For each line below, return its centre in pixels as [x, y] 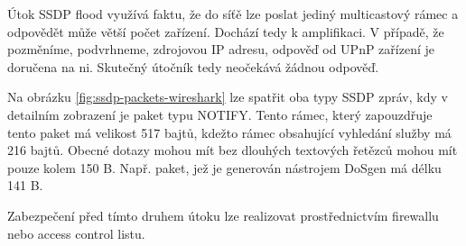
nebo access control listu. [76, 233]
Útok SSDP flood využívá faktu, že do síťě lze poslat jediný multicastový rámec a [233, 14]
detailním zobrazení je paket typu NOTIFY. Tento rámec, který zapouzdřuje [220, 114]
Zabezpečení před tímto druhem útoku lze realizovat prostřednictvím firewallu [223, 215]
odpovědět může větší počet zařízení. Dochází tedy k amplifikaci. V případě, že [226, 31]
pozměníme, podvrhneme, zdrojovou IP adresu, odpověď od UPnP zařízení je [221, 49]
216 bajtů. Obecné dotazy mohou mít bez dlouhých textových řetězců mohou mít [233, 150]
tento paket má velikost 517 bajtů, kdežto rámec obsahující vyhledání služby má [229, 132]
